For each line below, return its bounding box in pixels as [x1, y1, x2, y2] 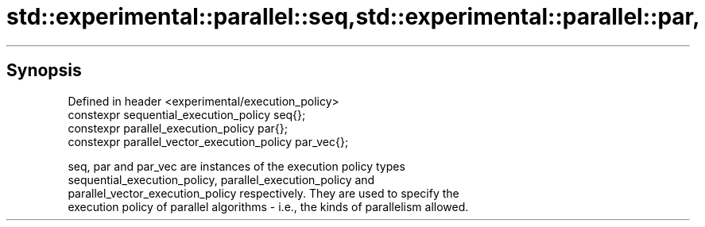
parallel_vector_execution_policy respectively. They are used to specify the [68, 186, 459, 200]
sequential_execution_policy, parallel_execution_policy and [68, 172, 375, 187]
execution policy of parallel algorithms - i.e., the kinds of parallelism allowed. [68, 199, 469, 214]
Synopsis [6, 60, 82, 81]
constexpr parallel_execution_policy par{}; [68, 121, 288, 135]
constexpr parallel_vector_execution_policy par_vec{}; [68, 134, 349, 148]
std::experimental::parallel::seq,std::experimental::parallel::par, [6, 3, 700, 30]
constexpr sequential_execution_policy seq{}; [68, 107, 306, 121]
